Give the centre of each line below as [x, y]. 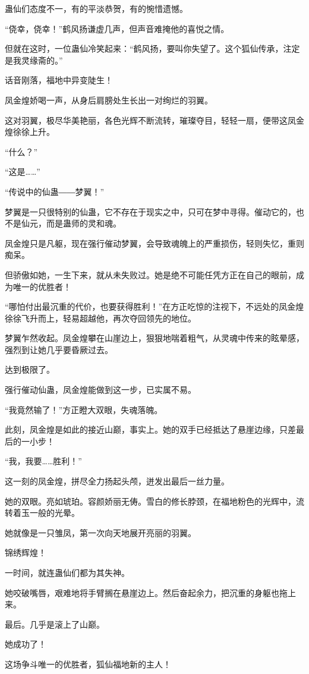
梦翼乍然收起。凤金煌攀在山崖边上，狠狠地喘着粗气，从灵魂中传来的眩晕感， [154, 338]
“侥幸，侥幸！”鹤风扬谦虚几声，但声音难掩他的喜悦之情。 [117, 28]
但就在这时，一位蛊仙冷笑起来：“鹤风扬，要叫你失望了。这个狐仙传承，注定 [152, 48]
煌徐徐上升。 [30, 132]
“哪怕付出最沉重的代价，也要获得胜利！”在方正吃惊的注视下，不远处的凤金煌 [154, 306]
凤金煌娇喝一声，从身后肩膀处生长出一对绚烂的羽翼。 [109, 100]
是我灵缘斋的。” [34, 60]
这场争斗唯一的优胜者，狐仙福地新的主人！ [88, 664]
